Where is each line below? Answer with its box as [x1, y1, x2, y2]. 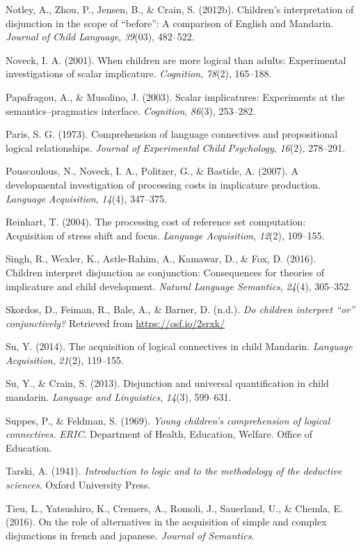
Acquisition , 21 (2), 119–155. [6, 352, 124, 367]
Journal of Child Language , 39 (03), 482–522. [6, 29, 195, 44]
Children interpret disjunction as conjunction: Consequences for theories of [6, 264, 324, 279]
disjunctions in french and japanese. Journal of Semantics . [6, 528, 255, 542]
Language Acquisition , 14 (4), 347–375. [6, 191, 167, 205]
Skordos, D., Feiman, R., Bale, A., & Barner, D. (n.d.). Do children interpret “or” [6, 302, 355, 317]
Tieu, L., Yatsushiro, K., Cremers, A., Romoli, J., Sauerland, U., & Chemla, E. [6, 500, 343, 515]
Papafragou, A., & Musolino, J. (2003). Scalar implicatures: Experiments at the [6, 89, 345, 104]
